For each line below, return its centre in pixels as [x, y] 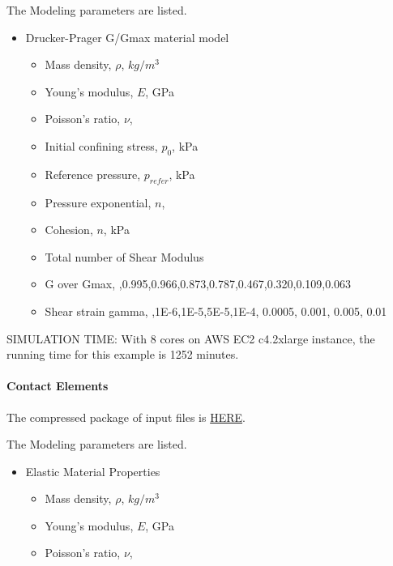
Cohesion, [69, 230]
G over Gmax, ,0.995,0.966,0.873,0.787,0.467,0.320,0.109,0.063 [198, 284]
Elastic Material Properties [93, 471]
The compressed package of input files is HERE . [126, 417]
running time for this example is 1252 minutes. [123, 354]
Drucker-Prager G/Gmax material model [127, 37]
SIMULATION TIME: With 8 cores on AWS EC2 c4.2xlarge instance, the [191, 338]
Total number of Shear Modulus [124, 256]
